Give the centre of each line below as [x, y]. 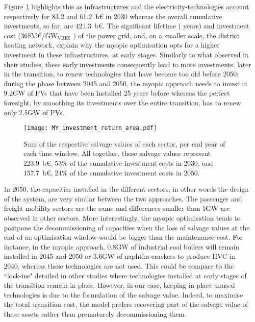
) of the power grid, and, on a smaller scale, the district [156, 35]
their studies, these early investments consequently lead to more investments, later [127, 64]
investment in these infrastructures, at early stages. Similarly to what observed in [126, 54]
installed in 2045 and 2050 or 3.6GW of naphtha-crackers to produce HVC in [120, 256]
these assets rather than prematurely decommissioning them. [95, 313]
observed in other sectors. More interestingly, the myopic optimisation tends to [122, 217]
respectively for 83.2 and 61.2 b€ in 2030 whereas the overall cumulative [113, 16]
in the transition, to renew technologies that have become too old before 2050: [121, 74]
